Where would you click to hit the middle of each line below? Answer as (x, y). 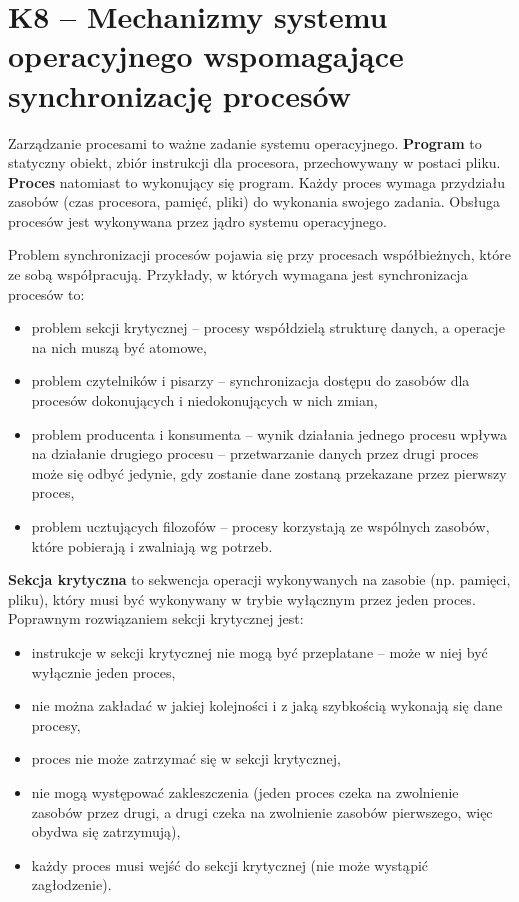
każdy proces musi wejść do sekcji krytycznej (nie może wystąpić (230, 864)
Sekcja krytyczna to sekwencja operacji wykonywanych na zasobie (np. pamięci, (259, 579)
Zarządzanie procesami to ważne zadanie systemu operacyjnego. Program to (245, 142)
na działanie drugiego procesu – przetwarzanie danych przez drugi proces (255, 453)
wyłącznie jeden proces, (103, 671)
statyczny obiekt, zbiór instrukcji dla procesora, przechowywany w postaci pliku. (254, 162)
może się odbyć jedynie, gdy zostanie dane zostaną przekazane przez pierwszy (269, 472)
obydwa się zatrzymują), (106, 831)
